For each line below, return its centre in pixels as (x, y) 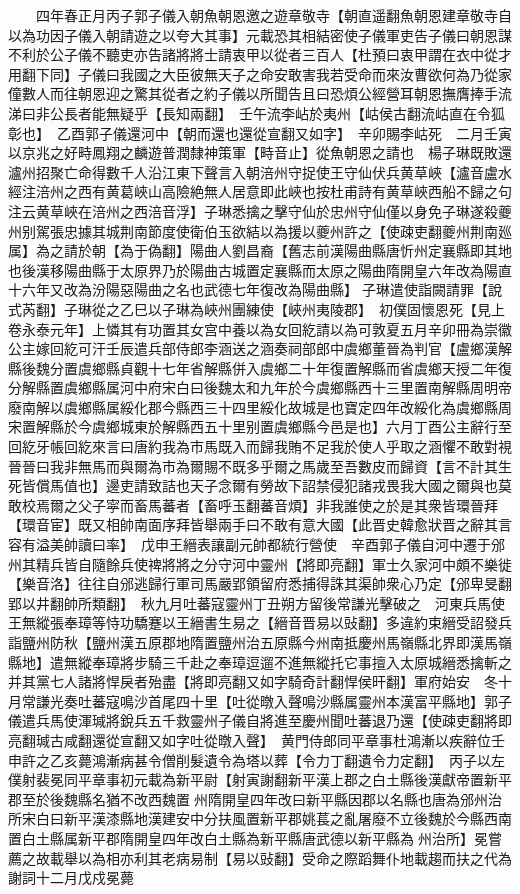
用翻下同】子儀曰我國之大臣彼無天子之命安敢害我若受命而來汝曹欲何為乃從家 (260, 73)
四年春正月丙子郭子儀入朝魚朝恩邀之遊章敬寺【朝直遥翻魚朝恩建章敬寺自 (273, 15)
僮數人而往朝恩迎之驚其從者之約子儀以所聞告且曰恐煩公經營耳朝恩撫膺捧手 (253, 93)
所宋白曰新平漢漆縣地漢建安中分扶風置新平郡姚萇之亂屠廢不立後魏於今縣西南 (260, 818)
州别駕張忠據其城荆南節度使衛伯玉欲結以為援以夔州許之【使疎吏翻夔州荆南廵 (260, 230)
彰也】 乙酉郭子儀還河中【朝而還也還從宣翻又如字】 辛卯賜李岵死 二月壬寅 (260, 132)
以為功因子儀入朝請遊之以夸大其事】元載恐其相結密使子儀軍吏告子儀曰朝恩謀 (260, 34)
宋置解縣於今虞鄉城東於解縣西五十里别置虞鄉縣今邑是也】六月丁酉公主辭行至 (260, 426)
